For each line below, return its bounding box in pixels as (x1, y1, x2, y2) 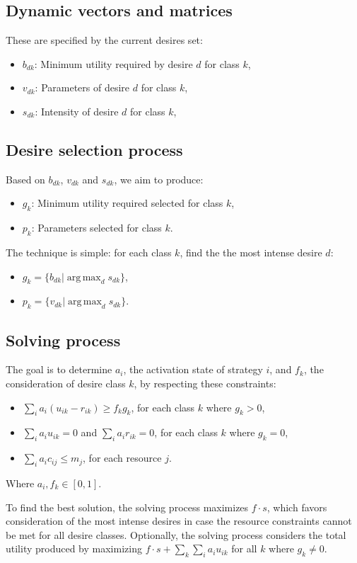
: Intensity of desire (35, 103, 119, 118)
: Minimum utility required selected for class (31, 195, 223, 210)
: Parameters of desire (35, 80, 130, 95)
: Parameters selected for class (31, 220, 162, 235)
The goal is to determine (6, 362, 112, 377)
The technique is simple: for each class (6, 244, 172, 259)
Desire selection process (6, 138, 183, 160)
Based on (6, 171, 45, 186)
